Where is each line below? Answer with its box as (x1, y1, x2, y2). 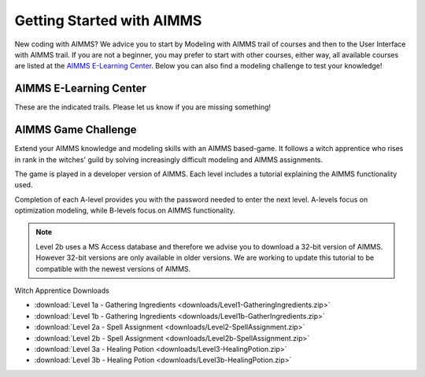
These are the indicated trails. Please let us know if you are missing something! (14, 102, 272, 112)
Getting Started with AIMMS (14, 12, 202, 29)
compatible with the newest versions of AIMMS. (35, 264, 191, 273)
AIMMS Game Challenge (14, 123, 137, 137)
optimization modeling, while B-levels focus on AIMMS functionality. (14, 205, 235, 216)
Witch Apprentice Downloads (14, 286, 109, 295)
